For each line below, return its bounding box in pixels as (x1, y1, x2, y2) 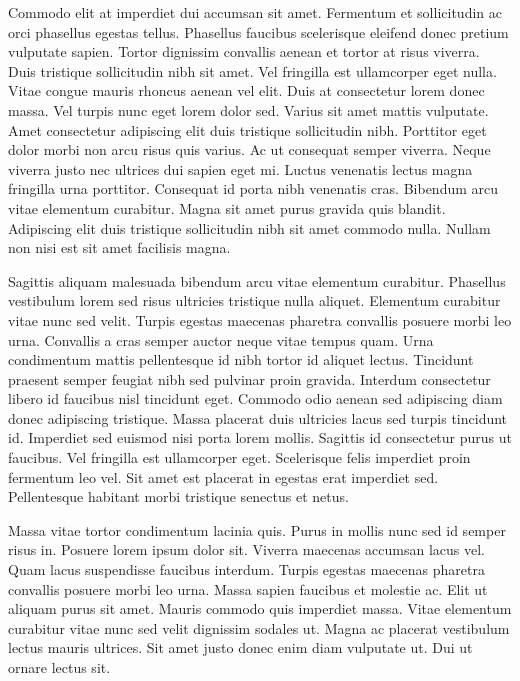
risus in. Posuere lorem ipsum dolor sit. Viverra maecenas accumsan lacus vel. (8, 539, 485, 560)
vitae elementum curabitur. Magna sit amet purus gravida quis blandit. (8, 197, 446, 218)
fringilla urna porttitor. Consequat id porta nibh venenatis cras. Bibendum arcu (8, 178, 499, 199)
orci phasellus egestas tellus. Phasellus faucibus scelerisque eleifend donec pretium (8, 21, 509, 42)
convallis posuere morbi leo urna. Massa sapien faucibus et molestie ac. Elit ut (8, 578, 488, 599)
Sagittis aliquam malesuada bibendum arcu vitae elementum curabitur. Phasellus (8, 270, 506, 291)
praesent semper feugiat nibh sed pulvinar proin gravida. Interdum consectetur (8, 368, 491, 389)
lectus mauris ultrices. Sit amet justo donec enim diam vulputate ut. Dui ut (8, 637, 473, 658)
